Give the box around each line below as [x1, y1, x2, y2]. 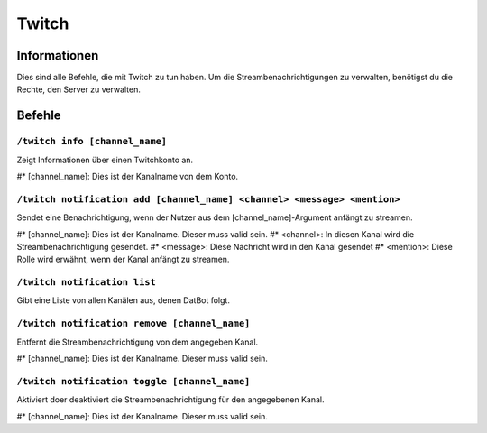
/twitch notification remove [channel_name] [16, 318, 251, 329]
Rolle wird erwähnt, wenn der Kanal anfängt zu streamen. [16, 253, 230, 265]
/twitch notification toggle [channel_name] [16, 375, 251, 387]
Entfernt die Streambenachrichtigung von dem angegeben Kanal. [16, 336, 259, 347]
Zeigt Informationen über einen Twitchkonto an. [16, 154, 194, 165]
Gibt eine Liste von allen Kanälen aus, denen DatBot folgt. [16, 295, 230, 306]
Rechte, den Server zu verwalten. [16, 84, 142, 95]
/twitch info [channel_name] [16, 135, 167, 148]
